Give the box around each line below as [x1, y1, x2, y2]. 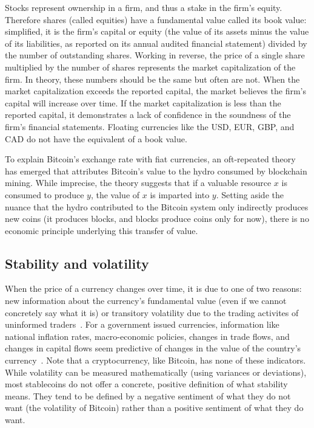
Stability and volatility [5, 254, 149, 272]
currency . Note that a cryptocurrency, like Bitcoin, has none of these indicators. [5, 354, 306, 367]
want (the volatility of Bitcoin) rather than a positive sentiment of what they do [5, 401, 304, 414]
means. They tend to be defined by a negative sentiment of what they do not [5, 389, 291, 402]
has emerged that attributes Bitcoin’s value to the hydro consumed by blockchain [5, 164, 307, 177]
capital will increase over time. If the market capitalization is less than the [5, 96, 281, 109]
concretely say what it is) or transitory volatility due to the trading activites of [5, 306, 299, 319]
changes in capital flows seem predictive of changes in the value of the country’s [5, 342, 301, 354]
